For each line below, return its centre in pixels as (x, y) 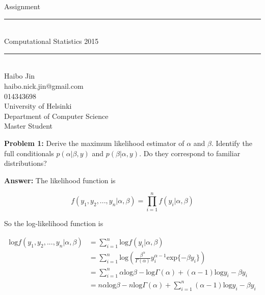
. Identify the (232, 143)
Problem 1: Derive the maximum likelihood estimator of (94, 143)
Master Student (29, 126)
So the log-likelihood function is (54, 223)
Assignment (22, 6)
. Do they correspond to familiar (190, 153)
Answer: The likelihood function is (60, 180)
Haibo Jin (20, 76)
